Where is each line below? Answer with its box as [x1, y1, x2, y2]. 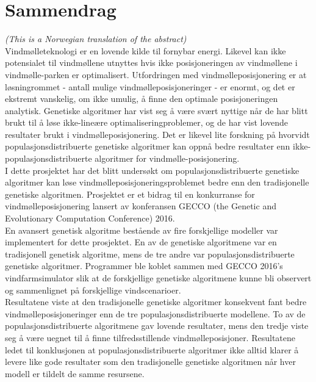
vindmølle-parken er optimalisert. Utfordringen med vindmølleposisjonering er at [5, 68, 307, 81]
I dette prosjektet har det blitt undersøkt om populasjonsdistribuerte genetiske [5, 164, 300, 176]
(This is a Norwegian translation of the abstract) [5, 32, 187, 45]
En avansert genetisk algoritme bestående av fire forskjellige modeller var [5, 223, 278, 236]
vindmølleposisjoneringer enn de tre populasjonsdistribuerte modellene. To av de [5, 307, 306, 320]
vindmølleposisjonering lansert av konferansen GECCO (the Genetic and [5, 200, 276, 212]
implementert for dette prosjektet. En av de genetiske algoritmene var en [5, 236, 277, 248]
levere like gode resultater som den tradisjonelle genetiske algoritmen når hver [5, 355, 296, 368]
